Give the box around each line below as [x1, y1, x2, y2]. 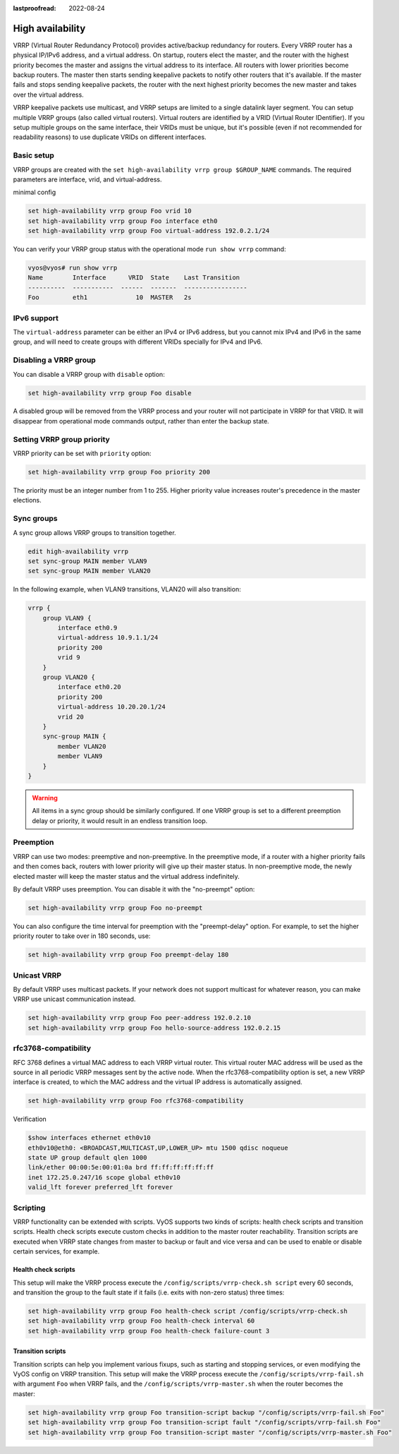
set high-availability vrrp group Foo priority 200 [27, 468, 211, 476]
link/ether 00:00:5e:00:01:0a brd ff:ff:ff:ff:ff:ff [27, 1163, 214, 1172]
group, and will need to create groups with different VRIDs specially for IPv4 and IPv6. [13, 337, 263, 346]
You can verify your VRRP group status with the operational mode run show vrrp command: [13, 245, 286, 253]
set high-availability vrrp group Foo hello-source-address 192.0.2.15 [27, 1023, 281, 1032]
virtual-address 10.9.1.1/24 [57, 634, 159, 642]
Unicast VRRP [13, 971, 62, 980]
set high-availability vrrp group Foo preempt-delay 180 [27, 951, 229, 959]
